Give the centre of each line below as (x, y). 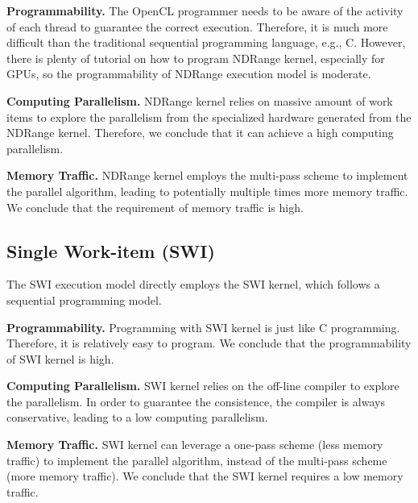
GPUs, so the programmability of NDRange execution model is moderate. (189, 74)
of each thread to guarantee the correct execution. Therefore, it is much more (197, 26)
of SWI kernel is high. (60, 358)
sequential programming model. (84, 299)
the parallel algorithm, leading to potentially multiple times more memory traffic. (207, 191)
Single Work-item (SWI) (111, 250)
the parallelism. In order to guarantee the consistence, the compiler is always (196, 401)
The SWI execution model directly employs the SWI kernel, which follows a (193, 284)
